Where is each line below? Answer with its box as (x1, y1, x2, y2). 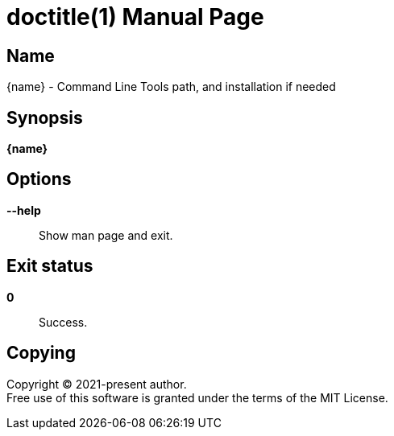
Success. (39, 315, 88, 329)
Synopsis (6, 107, 83, 128)
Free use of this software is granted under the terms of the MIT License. (6, 390, 388, 405)
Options (6, 169, 72, 190)
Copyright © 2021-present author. (6, 376, 187, 391)
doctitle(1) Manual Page (6, 3, 264, 31)
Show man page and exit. (39, 228, 173, 242)
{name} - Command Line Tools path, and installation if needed (6, 80, 336, 94)
